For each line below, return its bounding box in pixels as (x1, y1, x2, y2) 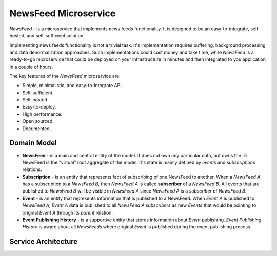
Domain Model (9, 139, 57, 147)
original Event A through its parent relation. (22, 209, 113, 216)
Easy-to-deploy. (22, 104, 56, 110)
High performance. (22, 111, 63, 117)
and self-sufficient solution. (26, 32, 85, 38)
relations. (22, 166, 42, 173)
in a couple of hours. (9, 63, 53, 70)
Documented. (22, 125, 51, 132)
